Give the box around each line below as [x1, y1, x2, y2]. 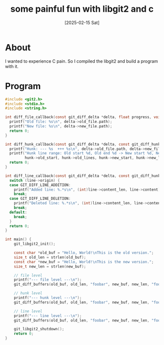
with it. [5, 63, 19, 69]
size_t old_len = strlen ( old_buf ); [14, 255, 86, 260]
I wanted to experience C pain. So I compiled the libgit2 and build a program [5, 58, 158, 64]
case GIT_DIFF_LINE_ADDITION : [9, 182, 71, 187]
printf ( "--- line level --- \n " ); [14, 313, 82, 318]
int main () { [5, 237, 32, 242]
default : [9, 210, 27, 215]
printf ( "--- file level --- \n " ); [14, 277, 82, 282]
